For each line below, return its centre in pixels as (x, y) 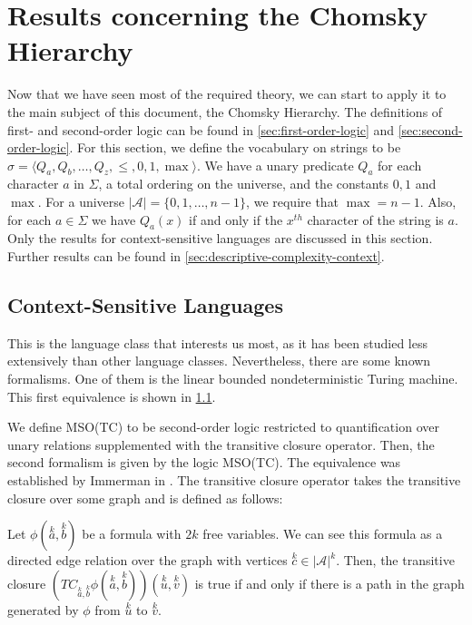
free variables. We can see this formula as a (323, 534)
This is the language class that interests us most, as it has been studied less (217, 342)
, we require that (293, 202)
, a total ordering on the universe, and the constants (244, 184)
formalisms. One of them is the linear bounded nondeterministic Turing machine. (233, 379)
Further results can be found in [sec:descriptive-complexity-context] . (196, 256)
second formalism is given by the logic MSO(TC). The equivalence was (204, 462)
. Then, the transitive (395, 560)
